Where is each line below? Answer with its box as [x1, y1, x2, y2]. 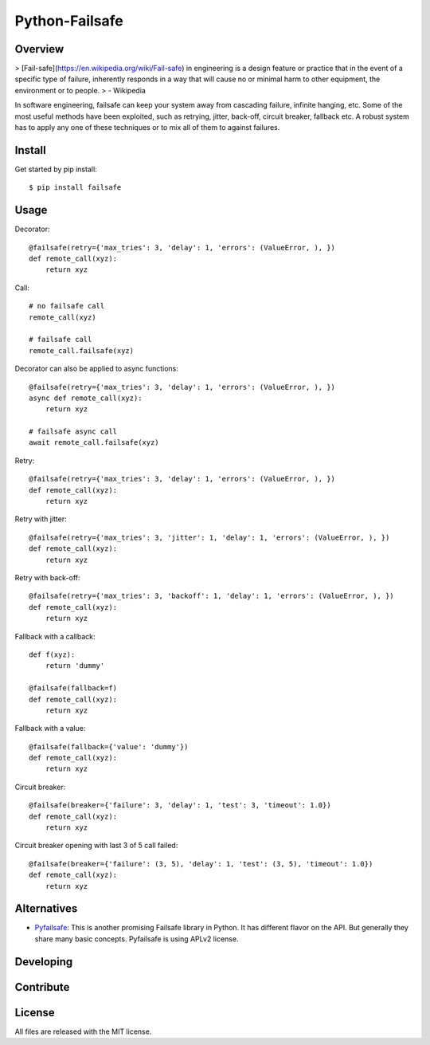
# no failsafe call [29, 301, 105, 311]
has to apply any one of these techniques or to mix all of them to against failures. [14, 123, 280, 132]
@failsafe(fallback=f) [29, 684, 118, 693]
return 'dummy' [45, 662, 105, 670]
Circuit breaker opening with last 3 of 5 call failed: [14, 841, 178, 851]
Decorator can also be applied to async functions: [14, 363, 179, 374]
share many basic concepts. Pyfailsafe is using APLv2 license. [34, 933, 239, 944]
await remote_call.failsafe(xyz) [29, 438, 159, 447]
